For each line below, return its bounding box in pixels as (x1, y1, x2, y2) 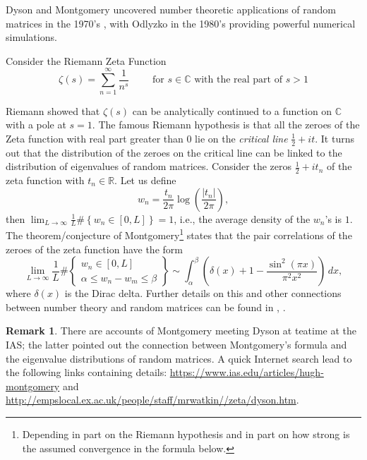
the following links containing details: (6, 365, 167, 380)
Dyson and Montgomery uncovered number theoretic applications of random (6, 2, 337, 16)
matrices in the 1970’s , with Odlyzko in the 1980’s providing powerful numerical (6, 16, 356, 30)
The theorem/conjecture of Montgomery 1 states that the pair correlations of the (6, 226, 352, 243)
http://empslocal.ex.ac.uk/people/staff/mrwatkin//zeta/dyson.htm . (6, 392, 299, 407)
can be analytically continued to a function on (132, 103, 332, 118)
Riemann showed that (6, 103, 100, 118)
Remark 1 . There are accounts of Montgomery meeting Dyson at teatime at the (6, 323, 357, 338)
